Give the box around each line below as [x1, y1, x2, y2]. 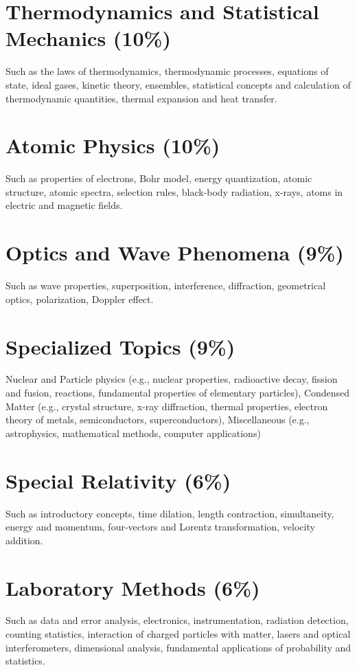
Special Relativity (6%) [5, 466, 231, 494]
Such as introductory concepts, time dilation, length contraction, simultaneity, [5, 506, 334, 520]
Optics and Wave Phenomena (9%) [5, 238, 344, 267]
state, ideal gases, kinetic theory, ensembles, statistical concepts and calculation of [5, 77, 351, 91]
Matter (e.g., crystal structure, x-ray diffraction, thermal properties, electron [5, 399, 328, 413]
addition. [5, 533, 43, 547]
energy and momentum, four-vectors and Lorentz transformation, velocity [5, 520, 315, 534]
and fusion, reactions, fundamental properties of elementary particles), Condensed [5, 386, 350, 400]
